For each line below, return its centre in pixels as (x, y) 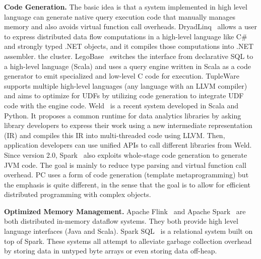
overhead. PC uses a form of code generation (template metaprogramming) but (126, 175)
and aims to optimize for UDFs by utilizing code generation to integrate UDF (124, 95)
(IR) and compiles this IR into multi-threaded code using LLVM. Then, (115, 135)
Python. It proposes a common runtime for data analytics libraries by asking (123, 115)
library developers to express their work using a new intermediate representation (128, 125)
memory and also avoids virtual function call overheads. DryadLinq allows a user (130, 26)
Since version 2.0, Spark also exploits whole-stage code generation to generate (126, 154)
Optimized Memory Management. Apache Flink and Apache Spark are (125, 211)
